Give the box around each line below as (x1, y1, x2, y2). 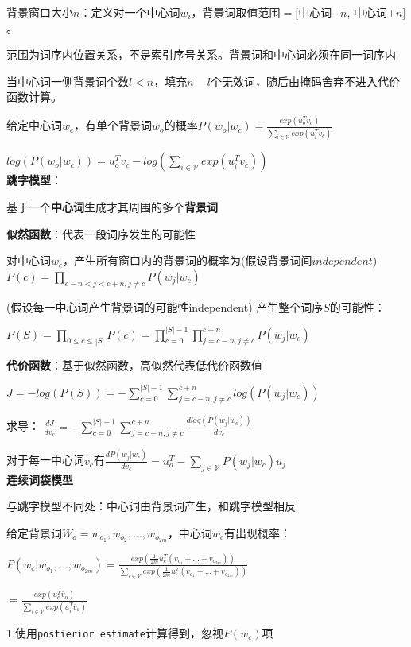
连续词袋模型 (6, 471, 73, 487)
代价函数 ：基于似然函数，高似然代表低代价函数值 (6, 356, 262, 373)
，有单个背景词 (74, 117, 153, 134)
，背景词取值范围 (191, 4, 281, 20)
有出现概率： (223, 524, 291, 540)
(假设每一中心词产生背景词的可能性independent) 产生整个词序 (6, 298, 324, 315)
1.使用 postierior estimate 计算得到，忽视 (6, 624, 223, 641)
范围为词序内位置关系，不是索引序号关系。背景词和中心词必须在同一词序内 (6, 46, 396, 63)
